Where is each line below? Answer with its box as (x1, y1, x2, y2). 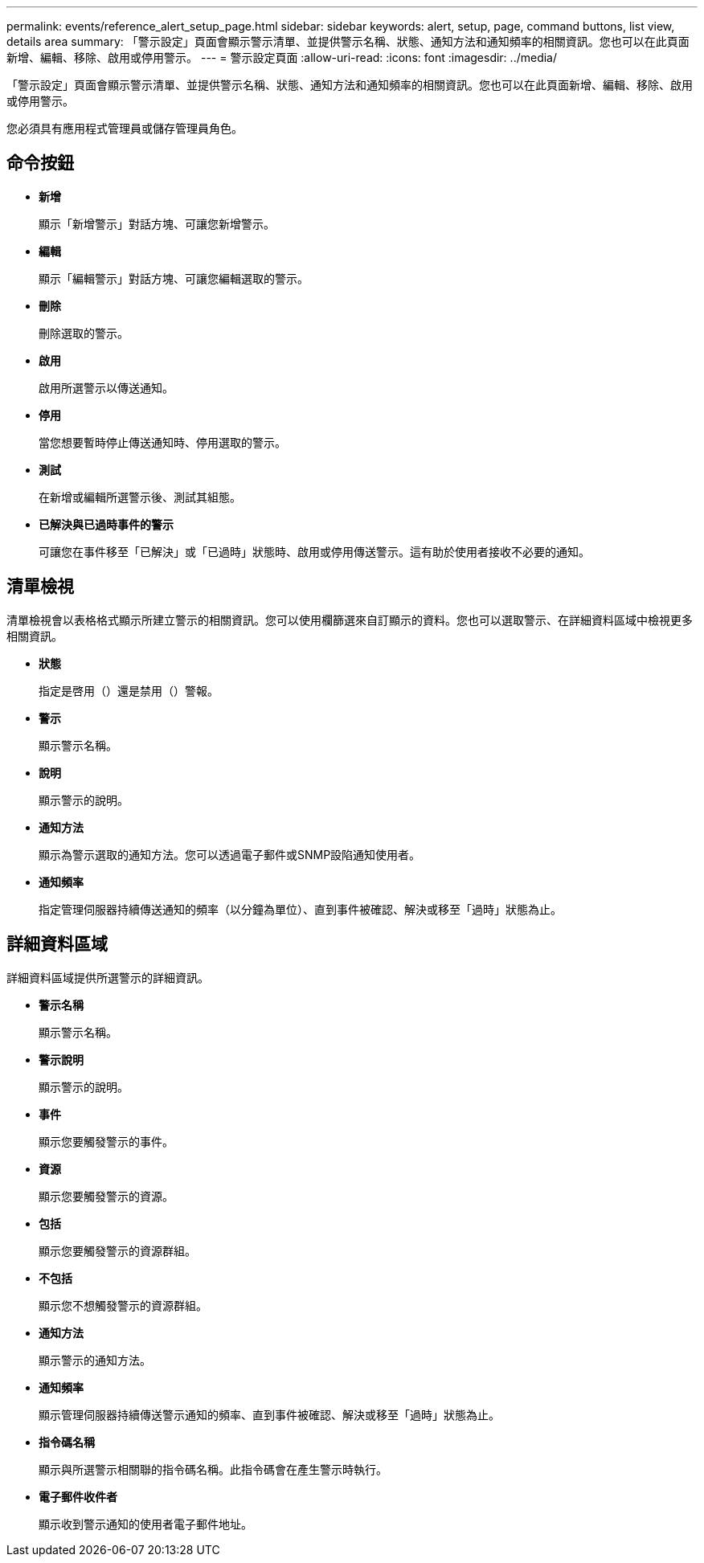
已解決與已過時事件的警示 (39, 517, 174, 531)
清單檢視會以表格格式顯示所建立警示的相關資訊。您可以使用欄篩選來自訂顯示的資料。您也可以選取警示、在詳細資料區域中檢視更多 (6, 612, 693, 627)
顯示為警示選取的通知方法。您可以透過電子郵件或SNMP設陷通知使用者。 (39, 847, 421, 861)
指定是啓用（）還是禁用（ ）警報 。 (39, 683, 219, 698)
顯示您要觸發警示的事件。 (39, 1134, 174, 1148)
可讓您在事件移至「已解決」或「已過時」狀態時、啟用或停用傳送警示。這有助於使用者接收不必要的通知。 (39, 544, 590, 559)
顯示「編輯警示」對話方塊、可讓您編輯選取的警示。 (39, 271, 309, 285)
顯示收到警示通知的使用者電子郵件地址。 (39, 1516, 252, 1531)
